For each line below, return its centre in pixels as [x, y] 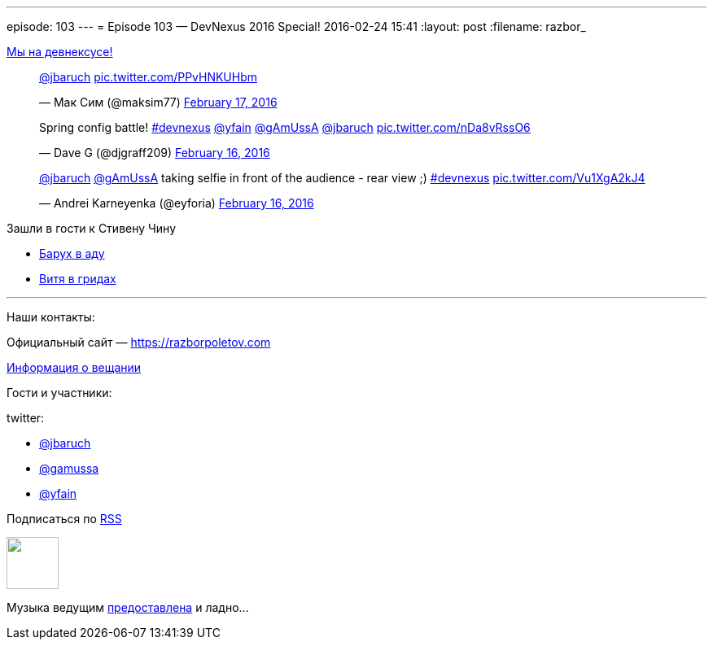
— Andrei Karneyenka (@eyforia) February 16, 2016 [177, 203]
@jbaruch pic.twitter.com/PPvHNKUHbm [149, 77]
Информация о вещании [74, 367]
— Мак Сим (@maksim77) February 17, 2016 [158, 102]
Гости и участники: [59, 393]
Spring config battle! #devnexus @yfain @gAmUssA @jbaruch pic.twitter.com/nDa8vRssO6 [285, 127]
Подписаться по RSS [64, 519]
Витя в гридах [78, 279]
